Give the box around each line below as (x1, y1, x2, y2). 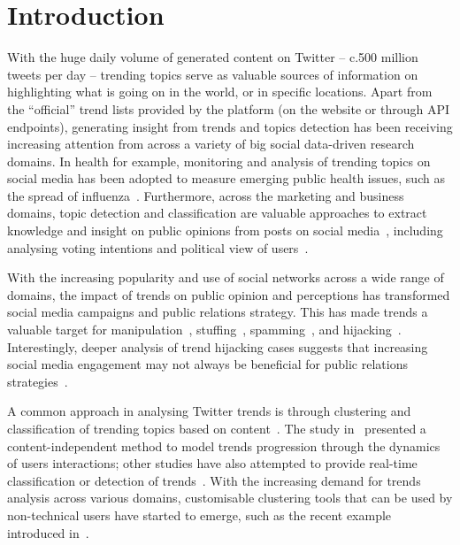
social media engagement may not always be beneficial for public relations (7, 355, 408, 373)
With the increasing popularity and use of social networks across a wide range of (7, 268, 444, 287)
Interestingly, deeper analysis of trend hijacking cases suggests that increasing (7, 337, 428, 356)
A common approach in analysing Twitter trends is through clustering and (7, 402, 411, 420)
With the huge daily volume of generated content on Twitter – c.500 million (7, 48, 418, 66)
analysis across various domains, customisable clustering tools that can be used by (7, 488, 453, 507)
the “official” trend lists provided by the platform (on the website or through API (7, 99, 449, 118)
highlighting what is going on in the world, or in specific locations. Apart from (7, 82, 433, 101)
